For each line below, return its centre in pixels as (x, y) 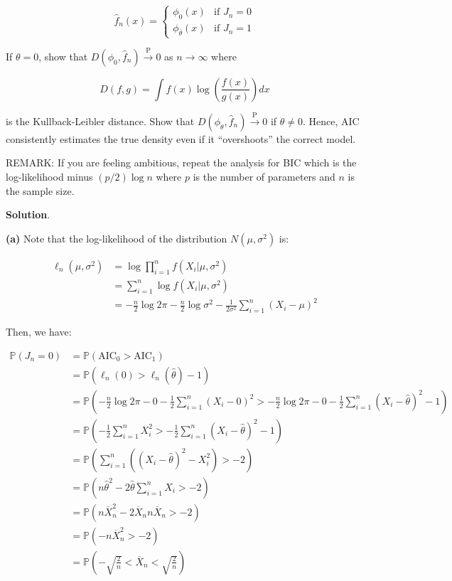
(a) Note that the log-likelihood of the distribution (117, 238)
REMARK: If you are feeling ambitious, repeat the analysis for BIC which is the (181, 162)
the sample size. (40, 190)
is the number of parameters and (264, 176)
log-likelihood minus (49, 176)
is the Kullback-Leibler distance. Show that (100, 121)
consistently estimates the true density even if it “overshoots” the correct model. (181, 138)
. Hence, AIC (331, 121)
